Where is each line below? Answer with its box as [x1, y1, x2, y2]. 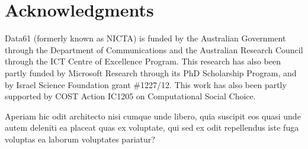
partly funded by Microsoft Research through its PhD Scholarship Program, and [5, 66, 297, 79]
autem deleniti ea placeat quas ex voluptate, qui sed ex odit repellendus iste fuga [5, 121, 299, 134]
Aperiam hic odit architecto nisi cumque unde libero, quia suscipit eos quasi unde [5, 109, 301, 122]
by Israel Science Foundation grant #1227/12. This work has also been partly [5, 78, 287, 90]
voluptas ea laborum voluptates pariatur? [5, 132, 155, 145]
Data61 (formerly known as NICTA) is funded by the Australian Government [5, 32, 286, 44]
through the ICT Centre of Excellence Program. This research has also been [5, 55, 281, 67]
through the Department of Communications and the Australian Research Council [5, 43, 303, 56]
